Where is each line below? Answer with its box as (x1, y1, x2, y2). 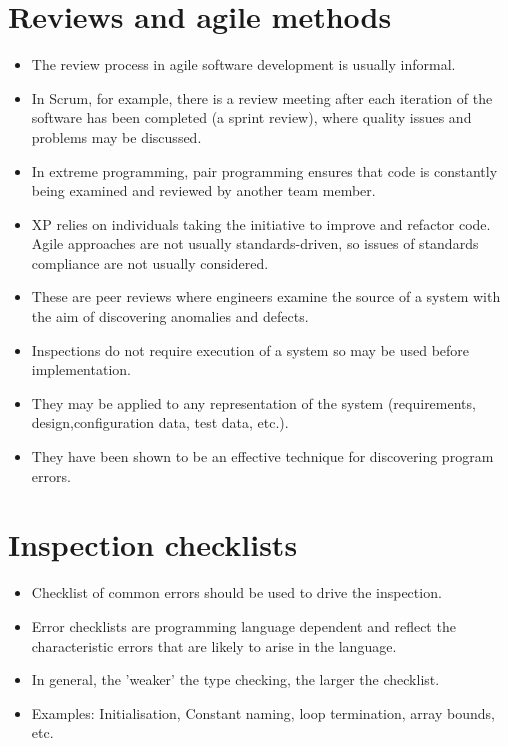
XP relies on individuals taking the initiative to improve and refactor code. (31, 213, 491, 234)
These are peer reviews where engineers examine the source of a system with (31, 286, 501, 307)
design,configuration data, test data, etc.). (31, 412, 289, 433)
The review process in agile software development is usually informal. (31, 54, 456, 75)
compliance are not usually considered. (31, 252, 269, 273)
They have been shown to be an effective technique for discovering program (31, 446, 494, 467)
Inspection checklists (8, 524, 298, 565)
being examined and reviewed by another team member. (31, 180, 376, 201)
